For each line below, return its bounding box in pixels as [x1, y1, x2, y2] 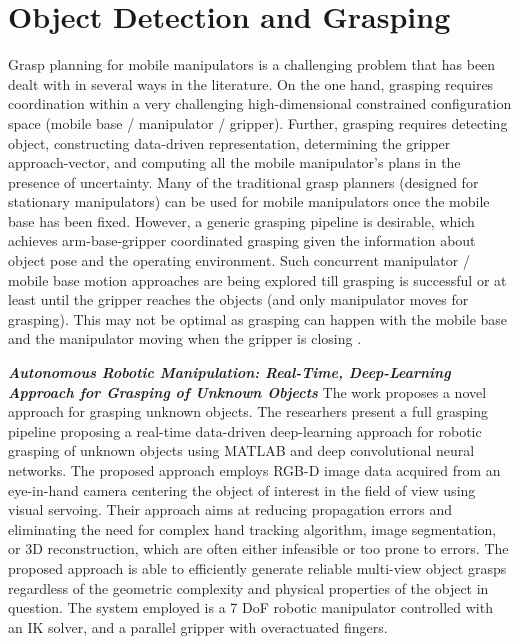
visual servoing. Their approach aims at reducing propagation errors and [8, 499, 452, 520]
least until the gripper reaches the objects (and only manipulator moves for [8, 289, 469, 310]
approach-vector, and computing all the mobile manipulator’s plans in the [8, 152, 461, 173]
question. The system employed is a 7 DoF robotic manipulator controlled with [8, 597, 493, 618]
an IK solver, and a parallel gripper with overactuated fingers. [8, 616, 388, 637]
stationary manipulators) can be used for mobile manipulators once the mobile [8, 191, 490, 212]
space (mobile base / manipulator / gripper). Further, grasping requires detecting [8, 112, 508, 133]
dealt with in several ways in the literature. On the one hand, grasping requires [8, 73, 494, 94]
